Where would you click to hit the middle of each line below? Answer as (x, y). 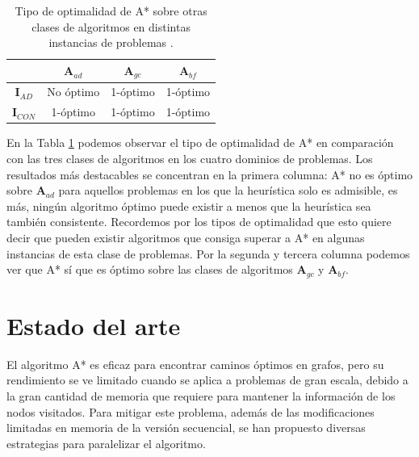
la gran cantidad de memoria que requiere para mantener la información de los (201, 395)
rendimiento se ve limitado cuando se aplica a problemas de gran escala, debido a (207, 380)
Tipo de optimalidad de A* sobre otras (111, 10)
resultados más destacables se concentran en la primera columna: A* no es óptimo (210, 174)
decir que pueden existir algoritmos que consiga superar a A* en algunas (186, 237)
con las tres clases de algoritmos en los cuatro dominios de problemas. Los (190, 159)
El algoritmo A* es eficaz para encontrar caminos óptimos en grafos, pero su (195, 364)
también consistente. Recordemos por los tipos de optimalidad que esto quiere (199, 222)
